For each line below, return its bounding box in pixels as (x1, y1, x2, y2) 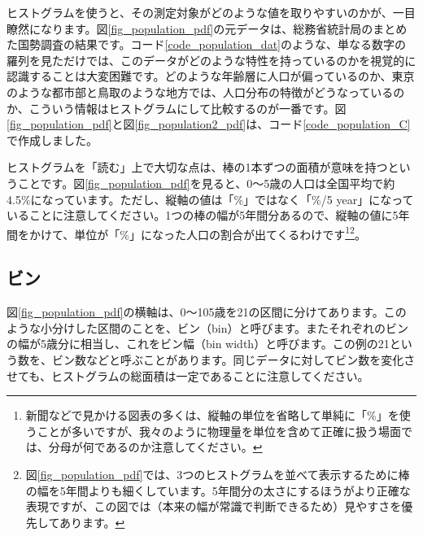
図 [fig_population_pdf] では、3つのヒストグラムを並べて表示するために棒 (25, 465, 410, 482)
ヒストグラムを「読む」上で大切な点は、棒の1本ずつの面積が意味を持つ (7, 159, 388, 176)
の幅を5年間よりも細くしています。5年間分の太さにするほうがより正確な (25, 482, 411, 499)
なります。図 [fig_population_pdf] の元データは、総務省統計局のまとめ (40, 20, 408, 37)
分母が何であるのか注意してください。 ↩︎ (48, 438, 263, 455)
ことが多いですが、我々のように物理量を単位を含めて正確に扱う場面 (37, 422, 402, 439)
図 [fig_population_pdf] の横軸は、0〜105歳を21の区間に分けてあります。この (7, 303, 407, 320)
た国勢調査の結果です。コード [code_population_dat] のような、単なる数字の (7, 36, 406, 53)
